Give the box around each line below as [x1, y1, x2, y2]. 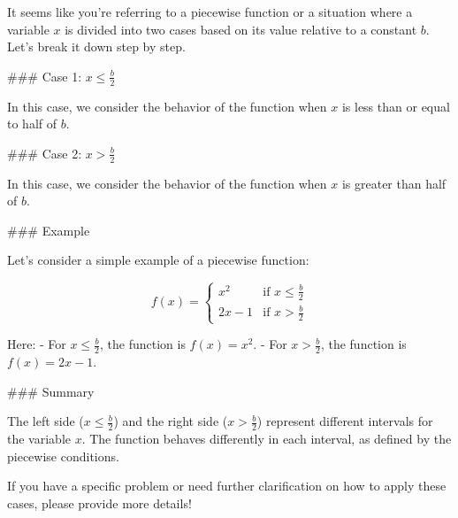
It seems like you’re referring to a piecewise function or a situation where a [7, 3, 413, 20]
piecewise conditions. [7, 446, 119, 465]
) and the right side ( [113, 412, 228, 430]
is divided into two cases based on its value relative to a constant [65, 19, 417, 38]
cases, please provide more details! [7, 493, 192, 512]
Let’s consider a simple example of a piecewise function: [7, 251, 309, 269]
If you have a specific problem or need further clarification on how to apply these [7, 476, 447, 495]
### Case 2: [7, 143, 82, 162]
